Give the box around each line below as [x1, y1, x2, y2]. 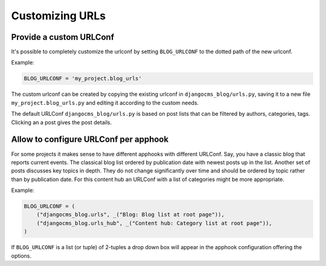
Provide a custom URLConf [11, 32, 115, 42]
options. [11, 252, 32, 259]
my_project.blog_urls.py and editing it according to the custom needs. [11, 99, 199, 106]
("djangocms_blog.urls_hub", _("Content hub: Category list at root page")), [36, 220, 273, 226]
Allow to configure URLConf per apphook [11, 135, 169, 145]
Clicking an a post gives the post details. [11, 118, 112, 126]
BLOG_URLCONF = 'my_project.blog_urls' [24, 75, 142, 82]
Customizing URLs [11, 9, 106, 22]
